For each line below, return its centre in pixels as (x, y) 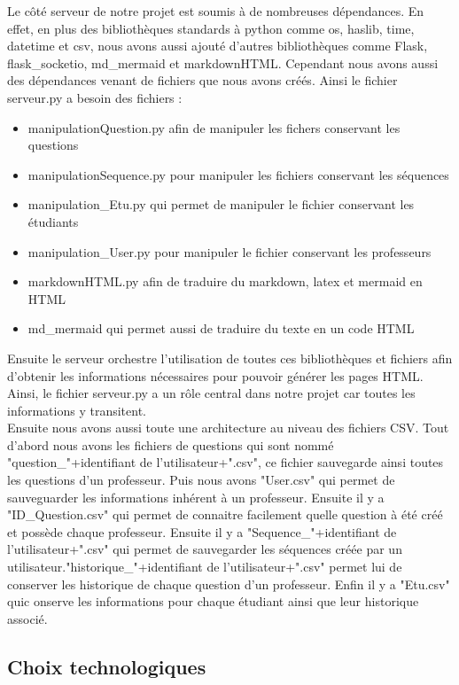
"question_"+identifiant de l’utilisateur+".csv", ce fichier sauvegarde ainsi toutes (226, 462)
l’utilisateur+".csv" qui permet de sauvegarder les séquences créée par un (205, 549)
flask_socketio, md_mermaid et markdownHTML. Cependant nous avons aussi (223, 62)
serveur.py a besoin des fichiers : (95, 97)
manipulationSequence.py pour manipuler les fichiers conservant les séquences (238, 174)
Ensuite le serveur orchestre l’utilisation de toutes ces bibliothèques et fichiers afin (230, 358)
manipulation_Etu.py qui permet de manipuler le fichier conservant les (221, 204)
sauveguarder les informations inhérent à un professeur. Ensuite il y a (196, 497)
